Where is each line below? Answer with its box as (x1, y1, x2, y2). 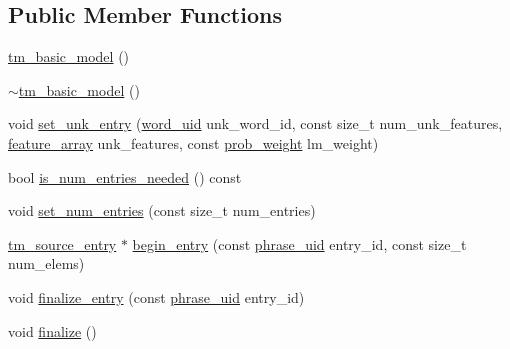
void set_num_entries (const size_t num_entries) (8, 200, 316, 221)
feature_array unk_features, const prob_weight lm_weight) (8, 132, 379, 153)
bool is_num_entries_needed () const (8, 166, 242, 187)
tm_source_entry (8, 233, 117, 254)
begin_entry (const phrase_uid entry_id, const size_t (132, 233, 467, 254)
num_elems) (8, 253, 85, 274)
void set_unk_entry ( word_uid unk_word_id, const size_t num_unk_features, (8, 113, 503, 134)
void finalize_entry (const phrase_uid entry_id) (8, 286, 305, 307)
